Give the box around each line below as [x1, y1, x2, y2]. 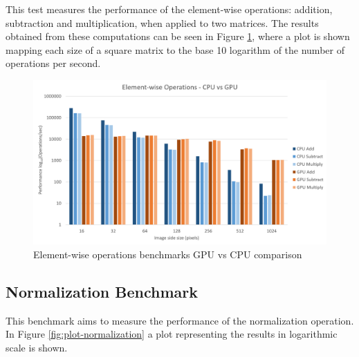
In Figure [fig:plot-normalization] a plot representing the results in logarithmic [6, 327, 338, 341]
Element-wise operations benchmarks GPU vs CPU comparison [33, 247, 302, 262]
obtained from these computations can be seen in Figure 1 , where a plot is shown [6, 29, 350, 44]
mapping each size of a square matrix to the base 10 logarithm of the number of [6, 42, 344, 57]
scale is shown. [6, 340, 68, 355]
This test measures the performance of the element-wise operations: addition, [6, 2, 333, 16]
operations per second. [6, 56, 101, 70]
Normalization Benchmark [6, 281, 198, 302]
